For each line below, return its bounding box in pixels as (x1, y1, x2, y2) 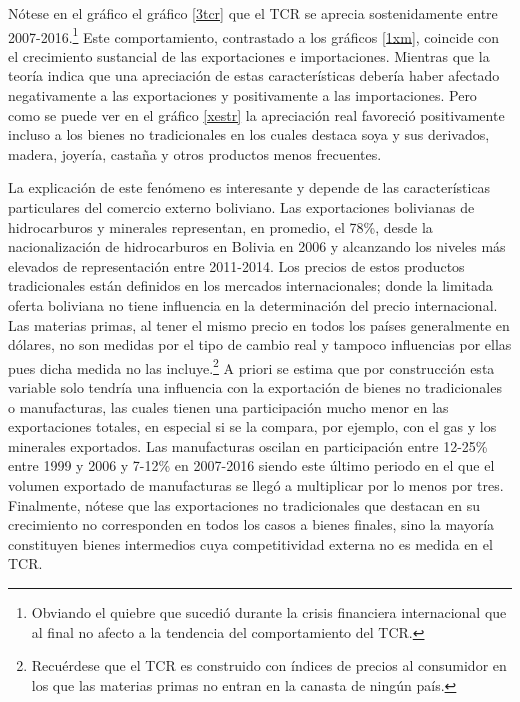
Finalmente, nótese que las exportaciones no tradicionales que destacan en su (8, 494, 481, 515)
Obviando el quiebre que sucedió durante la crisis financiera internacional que (31, 601, 507, 622)
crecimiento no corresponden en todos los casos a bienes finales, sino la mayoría (8, 514, 495, 535)
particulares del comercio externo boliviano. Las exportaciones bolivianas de (8, 197, 475, 217)
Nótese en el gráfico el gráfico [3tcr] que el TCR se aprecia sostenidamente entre (8, 3, 498, 23)
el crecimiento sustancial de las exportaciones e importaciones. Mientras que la (8, 45, 490, 66)
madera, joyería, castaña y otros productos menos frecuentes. (8, 143, 382, 164)
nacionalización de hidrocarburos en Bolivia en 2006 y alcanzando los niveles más (8, 236, 506, 257)
